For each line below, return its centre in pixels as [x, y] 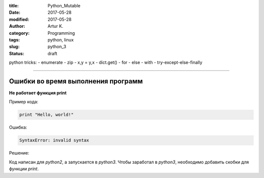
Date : [15, 13]
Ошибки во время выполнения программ [76, 81]
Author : [17, 26]
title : [14, 6]
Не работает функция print [38, 93]
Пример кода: [24, 102]
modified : [19, 19]
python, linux [61, 40]
